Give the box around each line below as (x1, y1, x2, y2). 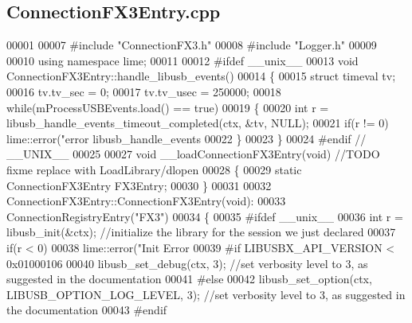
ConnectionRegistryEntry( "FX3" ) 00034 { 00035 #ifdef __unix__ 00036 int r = (6, 208, 403, 224)
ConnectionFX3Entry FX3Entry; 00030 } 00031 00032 (6, 177, 272, 193)
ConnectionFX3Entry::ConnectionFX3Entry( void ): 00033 (6, 193, 286, 209)
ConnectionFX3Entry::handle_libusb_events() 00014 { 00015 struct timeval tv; (6, 68, 396, 84)
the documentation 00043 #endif (6, 302, 167, 318)
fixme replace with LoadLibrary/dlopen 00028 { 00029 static (6, 161, 302, 177)
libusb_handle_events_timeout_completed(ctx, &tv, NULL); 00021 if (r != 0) (6, 115, 389, 131)
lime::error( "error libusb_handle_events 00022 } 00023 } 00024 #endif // (6, 130, 367, 146)
